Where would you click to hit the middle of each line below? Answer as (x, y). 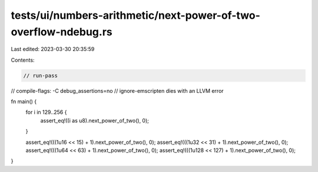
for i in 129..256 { (46, 112)
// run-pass (41, 75)
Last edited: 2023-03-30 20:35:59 (53, 49)
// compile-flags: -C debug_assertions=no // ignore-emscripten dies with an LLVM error (117, 90)
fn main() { (24, 102)
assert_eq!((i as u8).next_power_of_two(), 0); (95, 120)
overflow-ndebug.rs (62, 32)
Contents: (23, 60)
